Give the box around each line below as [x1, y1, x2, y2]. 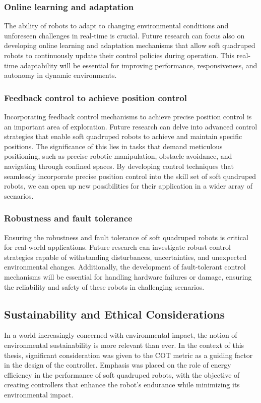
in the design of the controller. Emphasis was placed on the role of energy [4, 360, 231, 370]
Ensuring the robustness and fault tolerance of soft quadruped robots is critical [4, 232, 248, 242]
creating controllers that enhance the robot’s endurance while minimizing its [4, 379, 240, 390]
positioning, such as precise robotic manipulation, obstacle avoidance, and [4, 151, 232, 161]
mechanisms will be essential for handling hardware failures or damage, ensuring [4, 271, 252, 282]
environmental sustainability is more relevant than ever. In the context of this [4, 339, 244, 350]
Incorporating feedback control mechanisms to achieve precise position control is [4, 111, 252, 121]
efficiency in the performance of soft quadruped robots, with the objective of [4, 369, 240, 380]
